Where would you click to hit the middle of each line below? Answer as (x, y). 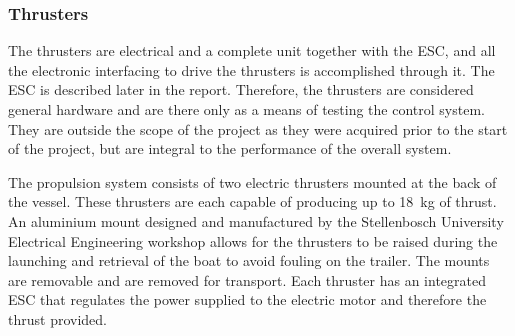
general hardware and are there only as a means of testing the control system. (246, 109)
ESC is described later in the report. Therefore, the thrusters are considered (241, 89)
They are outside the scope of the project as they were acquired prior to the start (258, 128)
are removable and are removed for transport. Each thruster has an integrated (247, 279)
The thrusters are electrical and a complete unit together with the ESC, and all (252, 50)
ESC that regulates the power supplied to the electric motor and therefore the (247, 299)
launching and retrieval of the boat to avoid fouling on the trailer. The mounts (249, 260)
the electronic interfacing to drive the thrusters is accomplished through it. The (251, 69)
